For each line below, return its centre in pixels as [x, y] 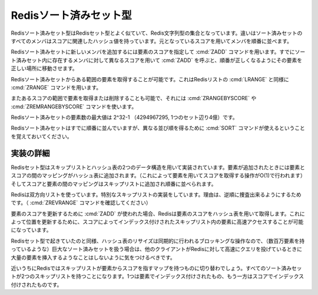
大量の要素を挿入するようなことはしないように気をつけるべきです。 [93, 257]
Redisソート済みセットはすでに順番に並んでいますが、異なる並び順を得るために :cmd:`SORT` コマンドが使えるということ [158, 128]
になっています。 [31, 230]
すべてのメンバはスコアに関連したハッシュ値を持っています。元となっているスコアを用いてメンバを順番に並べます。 [152, 41]
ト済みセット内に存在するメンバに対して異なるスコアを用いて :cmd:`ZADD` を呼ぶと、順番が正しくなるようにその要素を [157, 60]
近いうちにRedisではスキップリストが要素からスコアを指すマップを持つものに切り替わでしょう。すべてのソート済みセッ [156, 269]
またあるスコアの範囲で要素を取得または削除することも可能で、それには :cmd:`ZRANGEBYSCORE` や [134, 98]
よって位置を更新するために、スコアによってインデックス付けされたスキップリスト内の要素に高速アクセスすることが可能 [157, 222]
